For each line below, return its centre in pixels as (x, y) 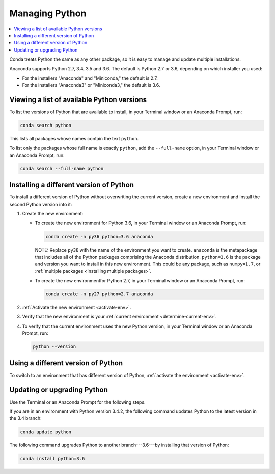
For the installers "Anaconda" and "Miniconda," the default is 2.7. (90, 78)
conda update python (46, 432)
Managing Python (48, 13)
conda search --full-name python (62, 169)
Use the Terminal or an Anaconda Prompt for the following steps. (77, 402)
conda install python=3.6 (52, 459)
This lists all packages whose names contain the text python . (74, 139)
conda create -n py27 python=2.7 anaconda (99, 294)
